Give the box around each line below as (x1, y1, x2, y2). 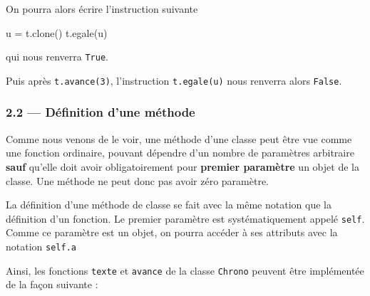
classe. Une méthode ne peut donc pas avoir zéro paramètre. (6, 173, 269, 188)
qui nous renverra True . (6, 49, 108, 64)
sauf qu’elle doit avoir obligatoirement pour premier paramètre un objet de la (6, 159, 359, 174)
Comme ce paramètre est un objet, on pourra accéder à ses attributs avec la (6, 225, 338, 240)
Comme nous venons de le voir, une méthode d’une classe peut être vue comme (6, 131, 352, 146)
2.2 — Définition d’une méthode (6, 103, 195, 121)
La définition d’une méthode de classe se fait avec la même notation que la (6, 197, 332, 212)
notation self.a (6, 238, 76, 253)
